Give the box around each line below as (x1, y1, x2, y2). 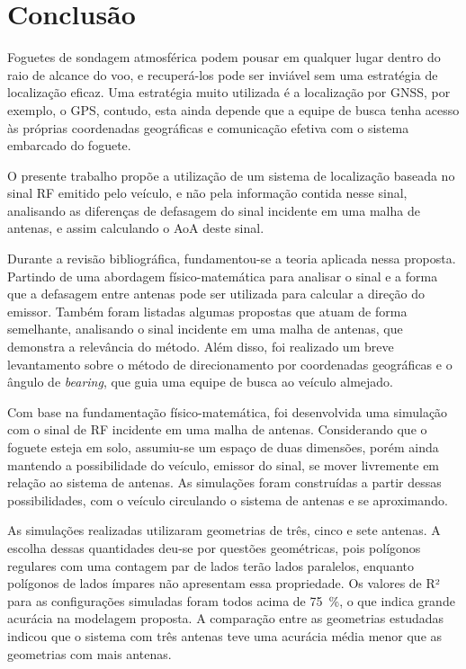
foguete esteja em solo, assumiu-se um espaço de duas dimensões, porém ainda (7, 438, 439, 456)
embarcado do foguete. (7, 136, 131, 155)
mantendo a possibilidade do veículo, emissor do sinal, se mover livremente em (7, 455, 440, 474)
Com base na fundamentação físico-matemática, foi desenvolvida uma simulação (7, 402, 448, 421)
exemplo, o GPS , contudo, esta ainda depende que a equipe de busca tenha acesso (7, 100, 460, 119)
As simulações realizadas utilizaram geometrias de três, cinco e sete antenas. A (7, 521, 441, 540)
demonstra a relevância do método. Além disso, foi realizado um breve (7, 337, 394, 356)
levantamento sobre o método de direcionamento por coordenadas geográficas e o (7, 354, 453, 373)
